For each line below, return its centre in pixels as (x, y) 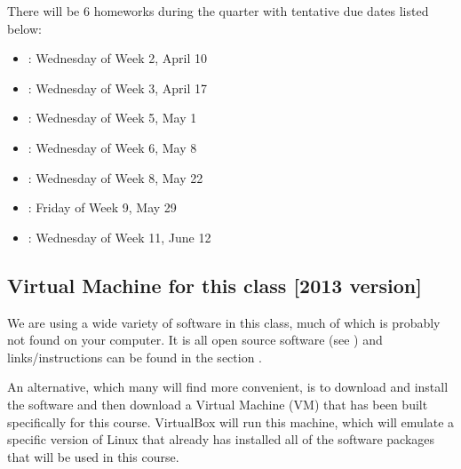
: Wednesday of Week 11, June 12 (119, 237)
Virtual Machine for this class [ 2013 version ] (215, 285)
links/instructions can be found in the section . (135, 357)
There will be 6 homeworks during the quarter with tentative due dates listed (218, 11)
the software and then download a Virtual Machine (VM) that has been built (218, 404)
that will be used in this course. (93, 456)
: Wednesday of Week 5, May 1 (112, 118)
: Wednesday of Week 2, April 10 (117, 58)
